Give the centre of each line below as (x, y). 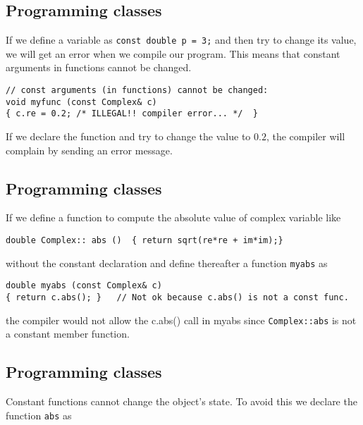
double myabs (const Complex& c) (84, 286)
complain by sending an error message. (89, 150)
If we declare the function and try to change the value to (128, 136)
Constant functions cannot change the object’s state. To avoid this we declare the (181, 401)
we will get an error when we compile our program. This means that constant (173, 53)
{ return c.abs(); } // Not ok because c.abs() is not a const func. (177, 297)
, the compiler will (306, 136)
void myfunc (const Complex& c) (81, 102)
